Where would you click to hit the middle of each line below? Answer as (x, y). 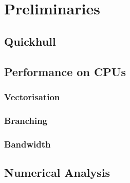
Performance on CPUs (65, 71)
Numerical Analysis (57, 172)
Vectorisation (32, 96)
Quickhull (30, 41)
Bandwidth (27, 144)
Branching (26, 120)
